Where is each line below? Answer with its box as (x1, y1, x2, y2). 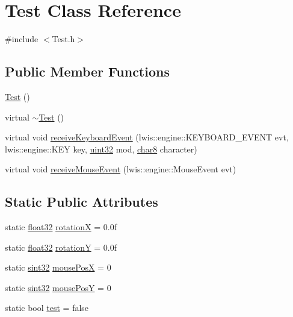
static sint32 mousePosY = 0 (5, 281, 111, 293)
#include (5, 33, 39, 45)
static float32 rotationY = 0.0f (5, 240, 117, 253)
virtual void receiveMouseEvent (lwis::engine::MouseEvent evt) (5, 163, 236, 175)
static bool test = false (5, 301, 89, 314)
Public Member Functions (5, 62, 170, 81)
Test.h (52, 33, 75, 45)
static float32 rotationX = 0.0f (5, 221, 117, 233)
